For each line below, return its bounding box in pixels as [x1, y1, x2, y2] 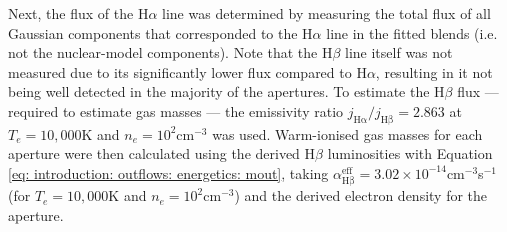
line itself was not [345, 42, 453, 63]
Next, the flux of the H [8, 3, 149, 23]
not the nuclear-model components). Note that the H [8, 42, 333, 63]
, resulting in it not [375, 61, 493, 82]
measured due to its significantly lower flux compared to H [8, 61, 367, 82]
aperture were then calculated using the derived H [8, 143, 316, 164]
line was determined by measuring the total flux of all [162, 3, 491, 23]
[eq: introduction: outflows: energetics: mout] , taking [8, 162, 329, 183]
